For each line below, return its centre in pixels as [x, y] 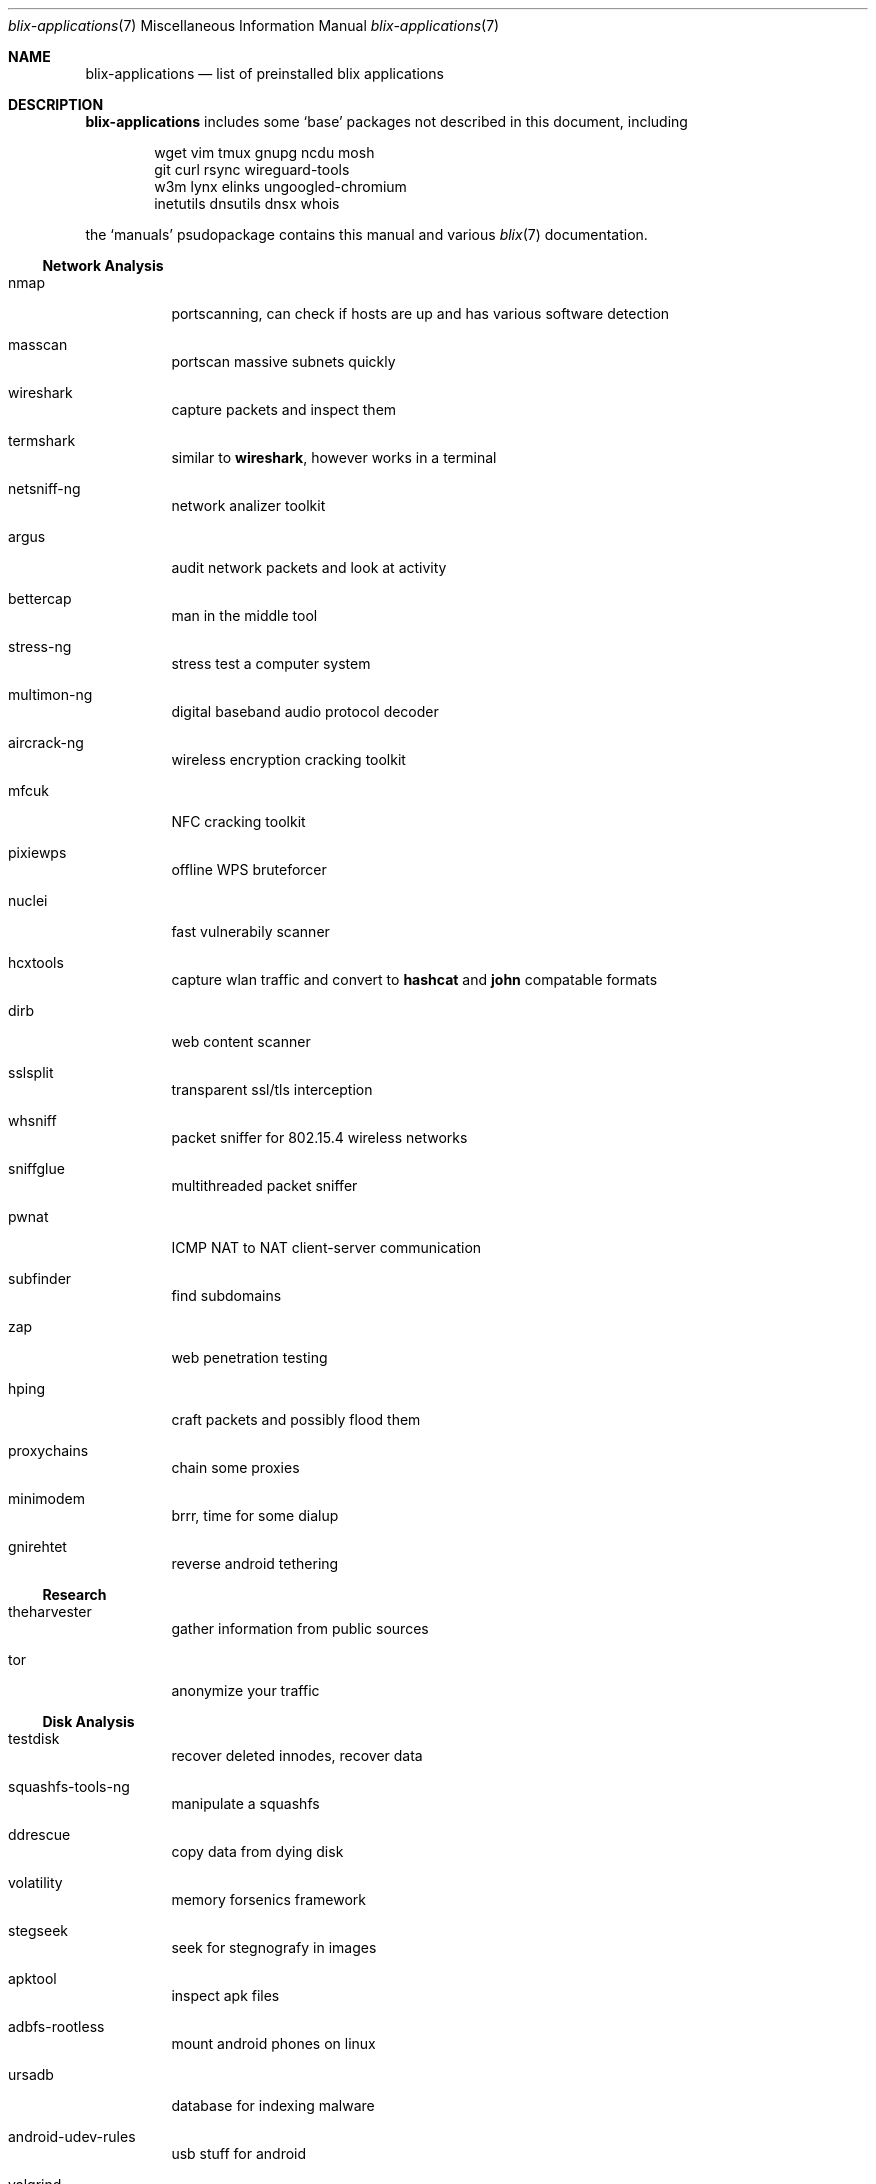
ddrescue [39, 1834]
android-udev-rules [72, 2136]
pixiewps [37, 852]
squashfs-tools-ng [69, 1786]
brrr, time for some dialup [255, 1515]
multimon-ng [50, 694]
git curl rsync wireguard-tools [252, 169]
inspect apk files [225, 1995]
